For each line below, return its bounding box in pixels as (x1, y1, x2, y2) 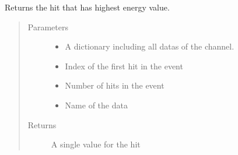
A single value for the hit (51, 138, 141, 150)
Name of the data (65, 98, 128, 111)
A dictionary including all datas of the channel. (65, 40, 235, 52)
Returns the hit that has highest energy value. (5, 1, 170, 13)
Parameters (27, 20, 68, 33)
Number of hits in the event (65, 79, 164, 91)
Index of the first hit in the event (65, 59, 183, 72)
